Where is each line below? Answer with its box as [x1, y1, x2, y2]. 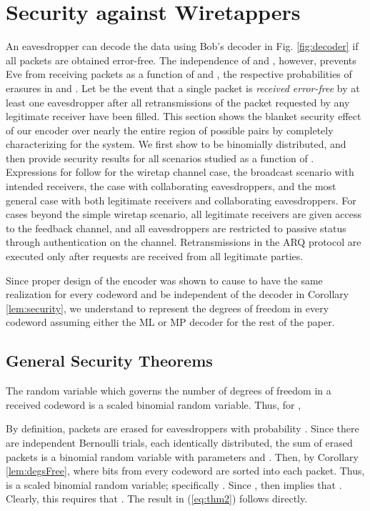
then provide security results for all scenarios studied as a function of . [6, 150, 314, 165]
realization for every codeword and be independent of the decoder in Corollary [6, 287, 349, 302]
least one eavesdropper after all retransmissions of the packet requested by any [6, 94, 350, 109]
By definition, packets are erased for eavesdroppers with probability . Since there [6, 421, 359, 436]
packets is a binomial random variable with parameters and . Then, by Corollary [6, 449, 359, 464]
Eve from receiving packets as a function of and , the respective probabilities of [6, 66, 352, 81]
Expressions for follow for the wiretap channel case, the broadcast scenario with [6, 164, 354, 179]
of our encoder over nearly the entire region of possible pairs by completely [6, 122, 334, 137]
